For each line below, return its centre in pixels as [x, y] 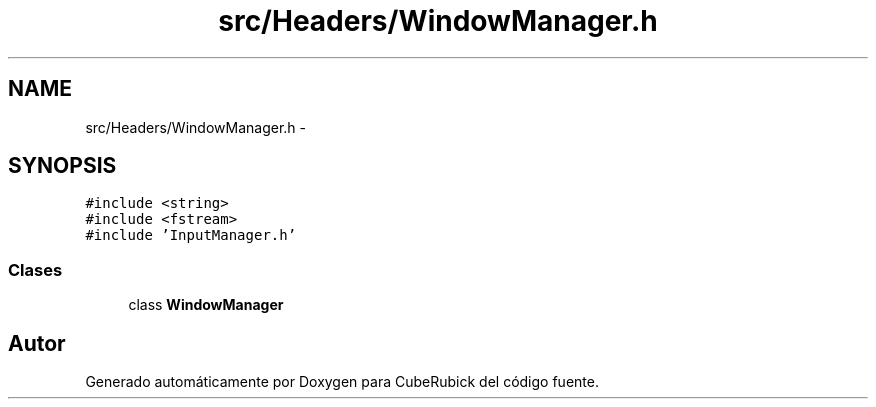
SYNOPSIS [62, 166]
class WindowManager [206, 305]
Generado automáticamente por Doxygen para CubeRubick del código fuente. [342, 382]
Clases [35, 269]
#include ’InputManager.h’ [191, 235]
